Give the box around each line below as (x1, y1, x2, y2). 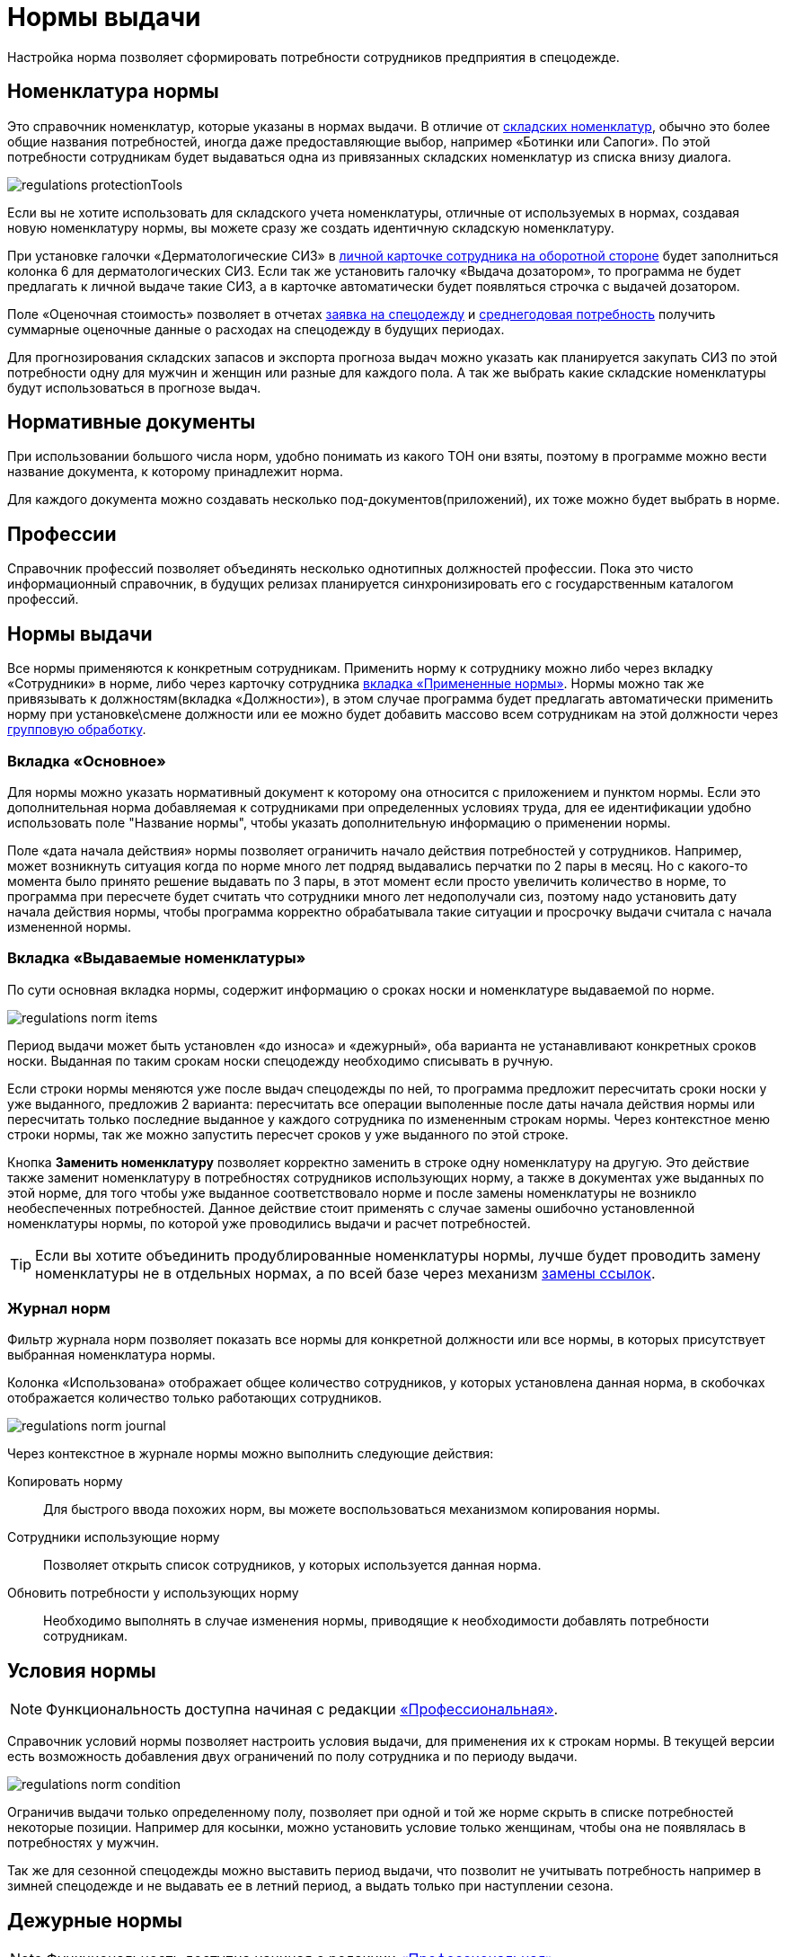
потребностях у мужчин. (7, 1835, 160, 1851)
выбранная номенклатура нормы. (7, 1347, 216, 1363)
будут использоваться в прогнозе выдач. (7, 379, 261, 395)
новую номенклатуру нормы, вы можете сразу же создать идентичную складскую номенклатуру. (7, 219, 614, 235)
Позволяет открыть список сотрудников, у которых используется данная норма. (43, 1557, 542, 1573)
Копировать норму (7, 1474, 123, 1490)
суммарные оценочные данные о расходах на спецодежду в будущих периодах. (7, 321, 505, 337)
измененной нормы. (7, 918, 131, 934)
